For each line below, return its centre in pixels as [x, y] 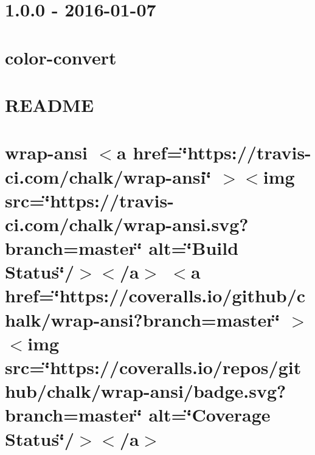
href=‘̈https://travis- [222, 152]
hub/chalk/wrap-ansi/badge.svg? [146, 391]
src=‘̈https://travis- [89, 200]
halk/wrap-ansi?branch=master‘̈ [143, 319]
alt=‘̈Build [194, 248]
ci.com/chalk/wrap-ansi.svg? [127, 224]
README [50, 104]
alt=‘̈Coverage [209, 415]
